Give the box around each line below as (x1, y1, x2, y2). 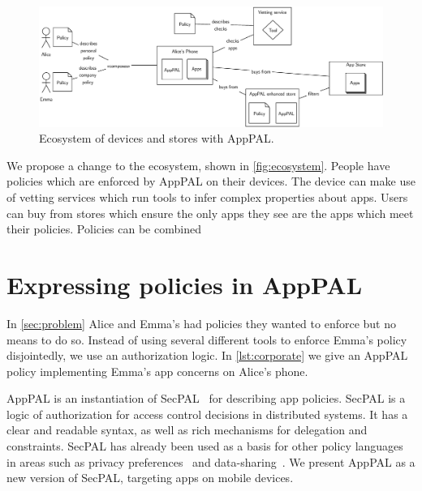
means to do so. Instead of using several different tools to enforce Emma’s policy (6, 331, 407, 348)
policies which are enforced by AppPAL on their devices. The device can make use (6, 173, 416, 190)
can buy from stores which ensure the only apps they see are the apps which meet (6, 204, 414, 221)
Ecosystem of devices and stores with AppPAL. (39, 130, 274, 147)
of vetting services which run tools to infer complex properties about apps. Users (6, 189, 408, 206)
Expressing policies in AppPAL (6, 267, 363, 301)
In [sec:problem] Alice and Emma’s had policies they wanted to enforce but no (6, 314, 396, 331)
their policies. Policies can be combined (6, 220, 201, 237)
